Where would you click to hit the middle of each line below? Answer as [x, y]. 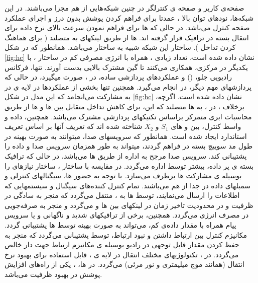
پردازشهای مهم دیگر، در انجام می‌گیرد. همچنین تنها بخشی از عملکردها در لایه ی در [128, 86]
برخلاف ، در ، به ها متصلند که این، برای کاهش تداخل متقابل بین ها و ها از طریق [124, 106]
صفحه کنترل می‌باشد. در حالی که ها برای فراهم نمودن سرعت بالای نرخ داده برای [127, 27]
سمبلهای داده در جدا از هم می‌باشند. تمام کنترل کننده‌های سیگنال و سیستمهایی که [128, 185]
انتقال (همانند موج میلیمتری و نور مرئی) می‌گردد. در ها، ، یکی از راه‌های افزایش [124, 264]
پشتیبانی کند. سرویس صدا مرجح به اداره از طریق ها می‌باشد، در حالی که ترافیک [126, 155]
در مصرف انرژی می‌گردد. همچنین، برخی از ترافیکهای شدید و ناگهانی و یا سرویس [127, 215]
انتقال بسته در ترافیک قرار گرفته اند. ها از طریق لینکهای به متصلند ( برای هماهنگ [127, 37]
